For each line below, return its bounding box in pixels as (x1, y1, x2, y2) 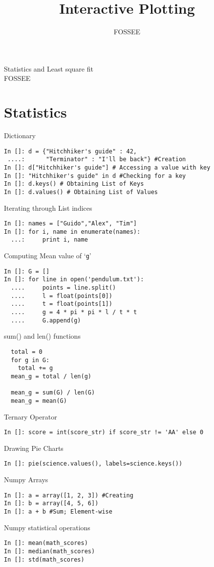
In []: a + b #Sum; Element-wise (4, 508, 112, 515)
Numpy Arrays (4, 474, 48, 485)
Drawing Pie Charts (4, 443, 64, 453)
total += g (18, 365, 53, 372)
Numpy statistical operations (4, 522, 90, 532)
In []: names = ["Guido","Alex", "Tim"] (4, 220, 137, 227)
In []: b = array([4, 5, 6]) (4, 500, 99, 507)
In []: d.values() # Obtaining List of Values (4, 188, 158, 196)
